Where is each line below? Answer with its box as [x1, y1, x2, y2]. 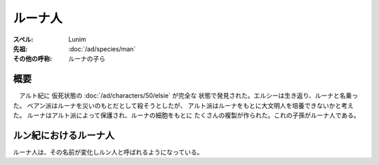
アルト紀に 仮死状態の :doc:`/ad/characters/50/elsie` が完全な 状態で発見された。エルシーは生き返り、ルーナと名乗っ [18, 91, 358, 100]
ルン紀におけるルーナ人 [13, 129, 115, 141]
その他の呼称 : [13, 55, 53, 63]
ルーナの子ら [68, 55, 105, 63]
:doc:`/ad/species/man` [68, 44, 136, 53]
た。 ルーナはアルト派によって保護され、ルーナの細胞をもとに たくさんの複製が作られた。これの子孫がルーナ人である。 [13, 111, 361, 119]
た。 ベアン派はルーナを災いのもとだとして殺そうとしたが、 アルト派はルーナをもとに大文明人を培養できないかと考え [13, 101, 354, 110]
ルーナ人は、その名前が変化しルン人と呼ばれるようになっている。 [13, 147, 204, 156]
